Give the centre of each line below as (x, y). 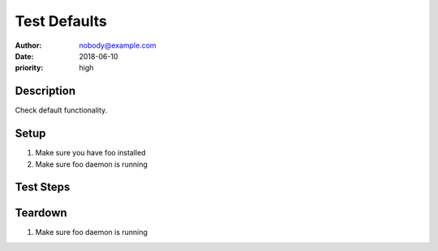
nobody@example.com (118, 45)
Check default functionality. (61, 110)
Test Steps (43, 187)
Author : (28, 45)
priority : (29, 68)
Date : (24, 56)
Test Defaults (61, 21)
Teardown (41, 213)
